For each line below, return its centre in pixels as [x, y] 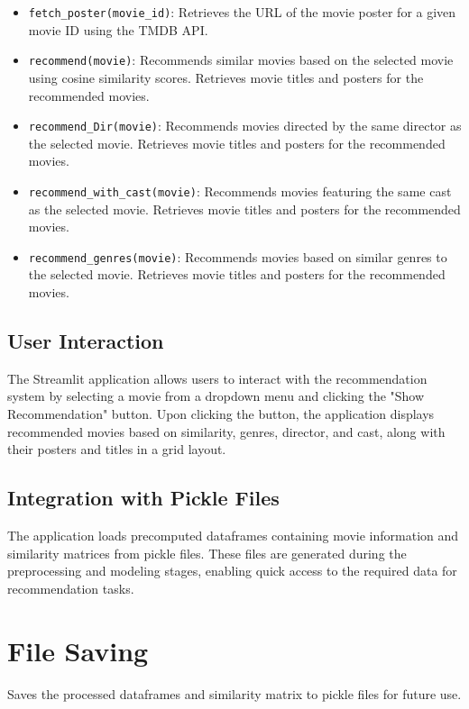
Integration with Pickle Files [143, 498]
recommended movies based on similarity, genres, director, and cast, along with [226, 431]
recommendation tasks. [71, 588]
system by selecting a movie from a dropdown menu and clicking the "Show [216, 396]
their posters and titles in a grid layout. [117, 449]
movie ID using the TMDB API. [118, 29]
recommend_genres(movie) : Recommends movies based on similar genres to [238, 256]
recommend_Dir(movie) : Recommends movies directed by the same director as [245, 126]
